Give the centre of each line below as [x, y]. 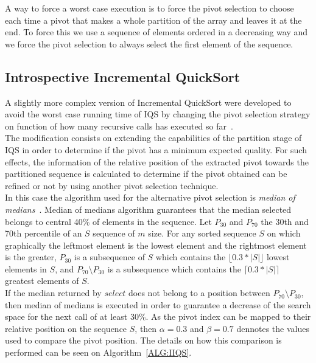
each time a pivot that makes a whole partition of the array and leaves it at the [153, 20]
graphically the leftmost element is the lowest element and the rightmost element [156, 245]
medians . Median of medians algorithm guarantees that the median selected [148, 209]
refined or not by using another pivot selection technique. [112, 185]
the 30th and [285, 221]
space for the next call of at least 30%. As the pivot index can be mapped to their [158, 316]
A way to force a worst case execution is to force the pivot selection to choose [149, 8]
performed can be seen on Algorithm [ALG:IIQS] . [98, 352]
